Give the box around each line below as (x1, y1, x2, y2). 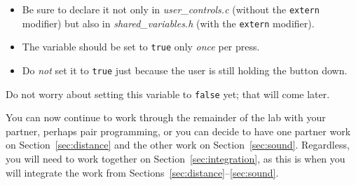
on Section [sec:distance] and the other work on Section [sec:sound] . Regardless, (6, 137, 350, 152)
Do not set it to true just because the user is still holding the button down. (22, 62, 348, 77)
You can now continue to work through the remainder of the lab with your (6, 110, 326, 125)
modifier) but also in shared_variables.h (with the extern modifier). (22, 15, 315, 30)
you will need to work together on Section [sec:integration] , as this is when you (6, 151, 345, 166)
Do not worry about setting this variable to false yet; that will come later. (6, 86, 330, 101)
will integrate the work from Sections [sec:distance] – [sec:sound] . (6, 165, 279, 179)
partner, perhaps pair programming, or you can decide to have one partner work (6, 123, 351, 138)
